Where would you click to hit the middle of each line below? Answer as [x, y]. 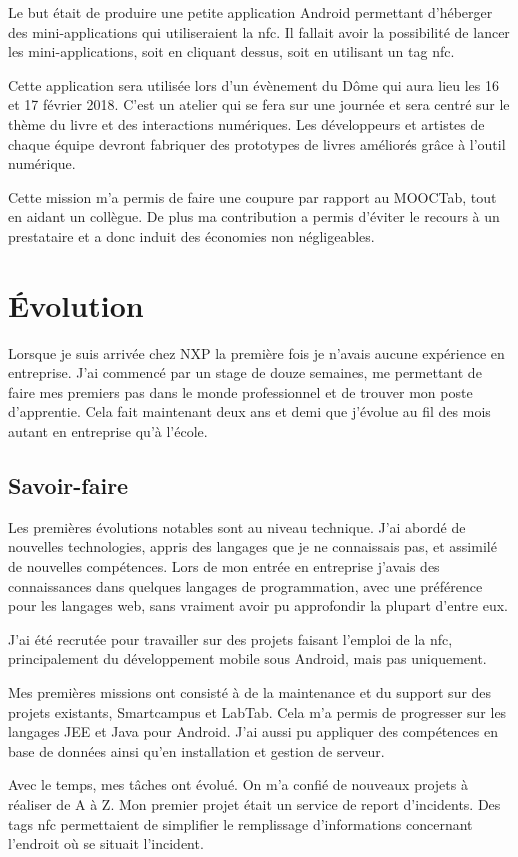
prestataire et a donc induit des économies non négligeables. [191, 235]
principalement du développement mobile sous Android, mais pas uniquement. [247, 658]
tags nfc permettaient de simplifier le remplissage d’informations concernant [240, 823]
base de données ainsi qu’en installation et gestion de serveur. [196, 750]
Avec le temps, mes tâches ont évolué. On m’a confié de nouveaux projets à [238, 784]
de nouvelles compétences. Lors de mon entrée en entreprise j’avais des [224, 566]
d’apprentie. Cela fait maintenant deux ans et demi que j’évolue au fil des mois [249, 411]
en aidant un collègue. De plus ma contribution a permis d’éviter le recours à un [254, 216]
